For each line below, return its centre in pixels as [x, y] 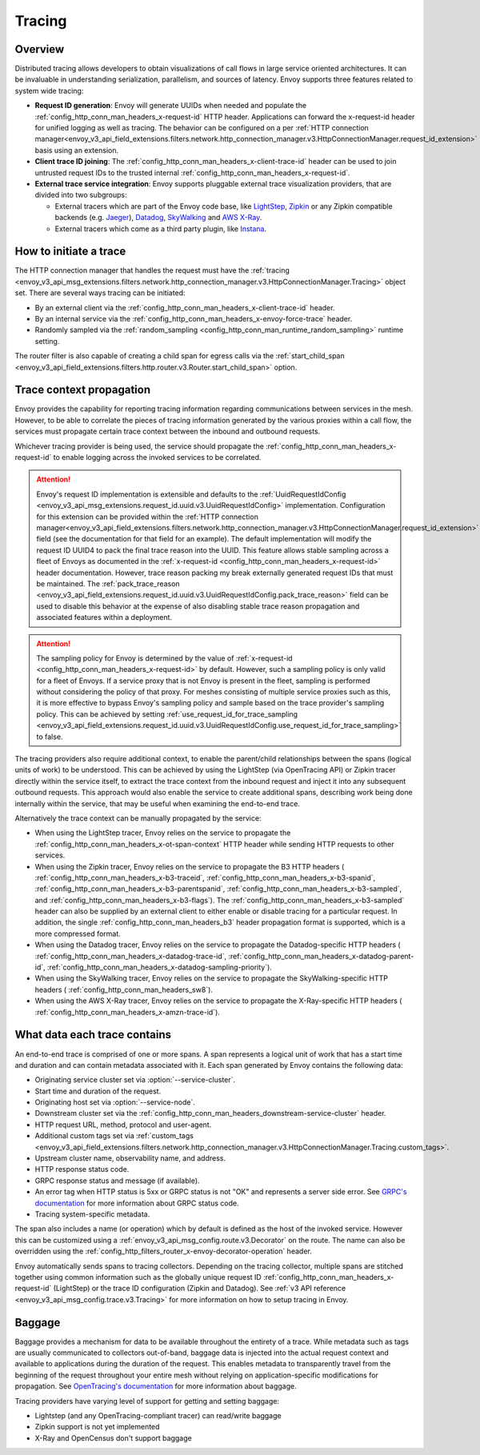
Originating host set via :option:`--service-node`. [115, 1102]
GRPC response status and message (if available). [117, 1181]
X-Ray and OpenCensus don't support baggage [113, 1438]
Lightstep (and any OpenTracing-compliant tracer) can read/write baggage [158, 1415]
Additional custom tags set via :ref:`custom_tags [114, 1136]
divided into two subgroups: [81, 195]
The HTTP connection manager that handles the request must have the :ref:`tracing [152, 270]
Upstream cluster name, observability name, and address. [130, 1158]
